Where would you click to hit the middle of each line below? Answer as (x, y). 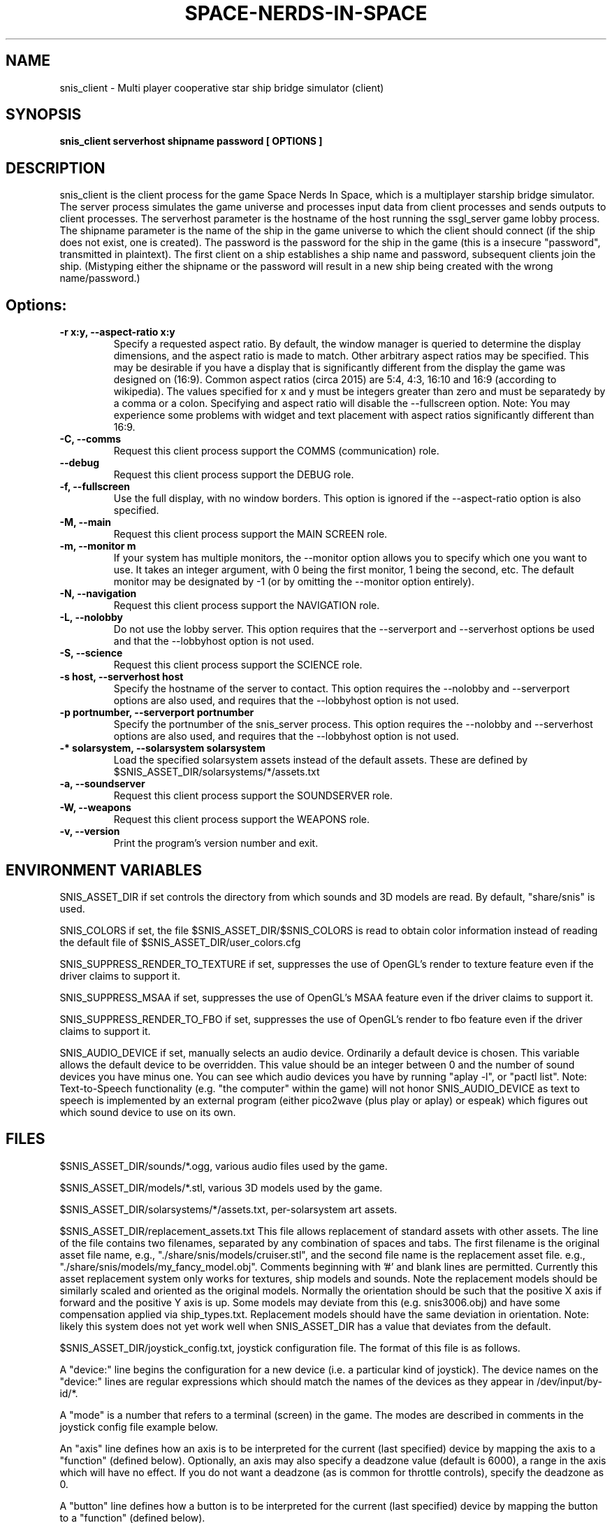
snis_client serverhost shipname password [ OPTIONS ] (191, 141)
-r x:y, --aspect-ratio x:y (117, 332)
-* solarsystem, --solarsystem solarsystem (162, 748)
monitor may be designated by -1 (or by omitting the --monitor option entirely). (294, 582)
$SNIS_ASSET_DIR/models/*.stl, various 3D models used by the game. (221, 1187)
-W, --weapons (95, 808)
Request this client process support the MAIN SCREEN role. (250, 534)
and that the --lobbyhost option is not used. (214, 641)
